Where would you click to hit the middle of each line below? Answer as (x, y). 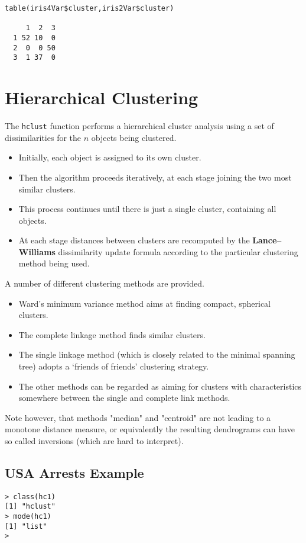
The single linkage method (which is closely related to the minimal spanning (157, 354)
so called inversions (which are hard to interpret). (94, 441)
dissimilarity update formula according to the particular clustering (178, 251)
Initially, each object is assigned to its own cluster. (110, 157)
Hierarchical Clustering (102, 97)
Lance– (267, 240)
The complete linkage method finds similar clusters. (112, 334)
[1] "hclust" (30, 507)
